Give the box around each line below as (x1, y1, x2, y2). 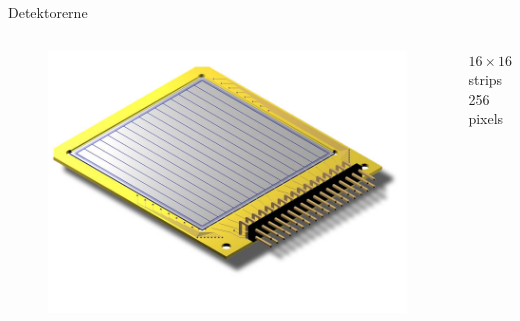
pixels (468, 108, 504, 129)
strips (468, 69, 503, 90)
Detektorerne (8, 2, 88, 22)
